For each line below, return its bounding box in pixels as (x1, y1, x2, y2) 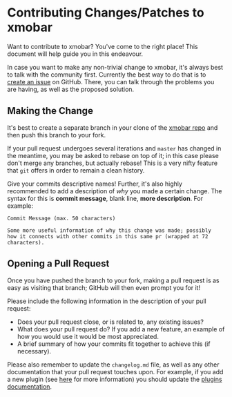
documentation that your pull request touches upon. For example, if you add (7, 367, 224, 376)
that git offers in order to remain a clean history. (7, 166, 145, 174)
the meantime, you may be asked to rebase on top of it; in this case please (7, 151, 219, 159)
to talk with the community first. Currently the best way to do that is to (7, 70, 206, 79)
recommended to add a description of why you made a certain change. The (7, 186, 222, 195)
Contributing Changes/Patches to (7, 5, 205, 21)
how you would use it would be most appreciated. (17, 332, 159, 340)
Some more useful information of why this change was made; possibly (7, 226, 212, 234)
